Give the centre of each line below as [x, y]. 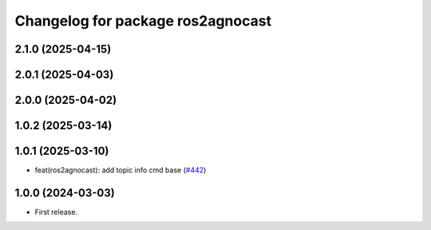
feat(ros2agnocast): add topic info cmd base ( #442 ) [121, 170]
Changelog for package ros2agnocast [143, 21]
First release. [56, 212]
